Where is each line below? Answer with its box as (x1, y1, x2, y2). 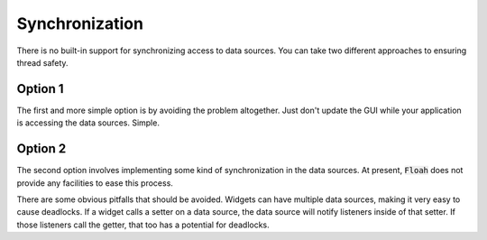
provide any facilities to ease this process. (16, 177, 173, 189)
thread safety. (16, 57, 69, 68)
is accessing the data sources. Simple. (16, 117, 160, 128)
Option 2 (16, 141, 67, 157)
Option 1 (16, 81, 64, 97)
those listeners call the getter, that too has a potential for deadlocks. (16, 219, 270, 230)
